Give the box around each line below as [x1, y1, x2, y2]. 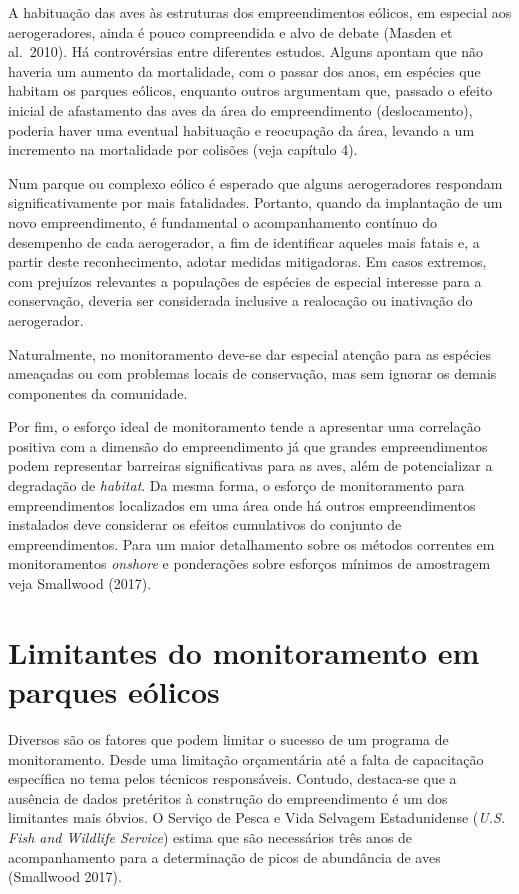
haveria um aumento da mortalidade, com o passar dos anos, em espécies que [8, 60, 481, 81]
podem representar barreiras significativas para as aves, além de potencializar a [8, 455, 493, 476]
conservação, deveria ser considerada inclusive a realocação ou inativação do [8, 290, 473, 311]
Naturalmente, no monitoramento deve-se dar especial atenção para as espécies [8, 343, 492, 364]
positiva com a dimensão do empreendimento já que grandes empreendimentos [8, 435, 488, 456]
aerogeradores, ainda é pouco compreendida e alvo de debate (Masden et [8, 21, 453, 42]
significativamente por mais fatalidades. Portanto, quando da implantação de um [8, 192, 503, 213]
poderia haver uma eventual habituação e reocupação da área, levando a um [8, 119, 475, 140]
